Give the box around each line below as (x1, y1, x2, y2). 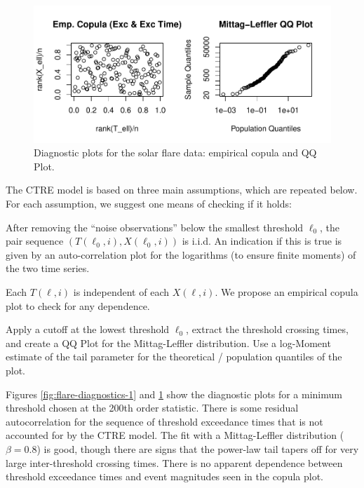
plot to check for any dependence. (6, 298, 150, 313)
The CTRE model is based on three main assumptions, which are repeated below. (6, 182, 358, 197)
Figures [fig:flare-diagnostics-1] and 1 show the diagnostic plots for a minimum (6, 386, 342, 401)
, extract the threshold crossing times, (186, 322, 349, 337)
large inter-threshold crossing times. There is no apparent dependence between (6, 455, 343, 470)
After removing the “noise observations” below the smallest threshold (6, 219, 304, 234)
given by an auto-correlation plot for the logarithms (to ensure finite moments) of (6, 247, 356, 262)
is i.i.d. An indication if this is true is (182, 233, 342, 248)
